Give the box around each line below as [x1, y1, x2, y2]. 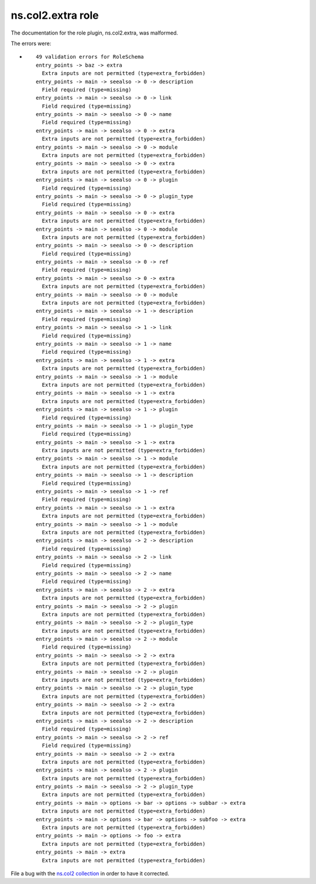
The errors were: [11, 40, 51, 47]
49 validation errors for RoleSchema [36, 53, 145, 60]
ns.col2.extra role [11, 9, 99, 22]
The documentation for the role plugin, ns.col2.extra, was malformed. [11, 29, 178, 36]
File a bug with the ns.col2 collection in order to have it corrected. [11, 870, 170, 877]
